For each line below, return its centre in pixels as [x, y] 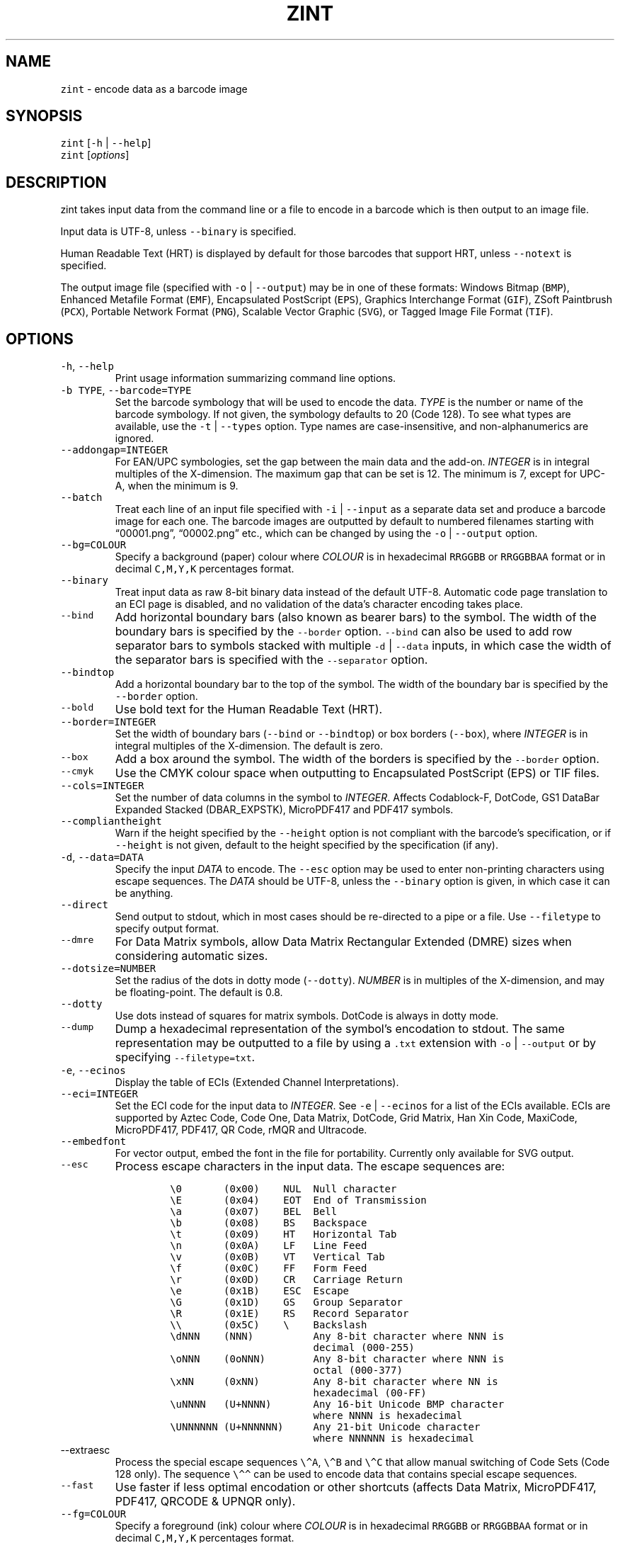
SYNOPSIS [44, 116]
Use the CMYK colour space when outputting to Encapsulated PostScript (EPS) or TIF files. [357, 773]
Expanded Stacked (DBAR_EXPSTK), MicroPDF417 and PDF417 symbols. [284, 810]
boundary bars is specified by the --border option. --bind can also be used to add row [344, 632]
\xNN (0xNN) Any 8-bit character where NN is [334, 1382]
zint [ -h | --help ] [106, 143]
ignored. [134, 439]
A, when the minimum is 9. [177, 486]
